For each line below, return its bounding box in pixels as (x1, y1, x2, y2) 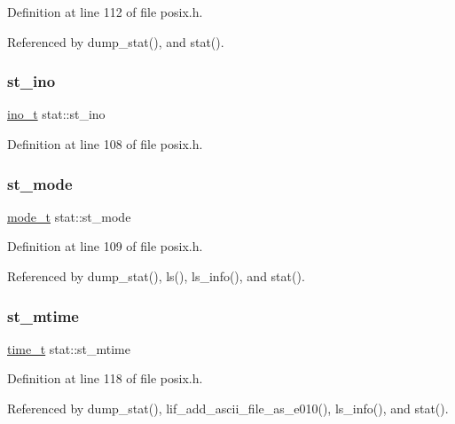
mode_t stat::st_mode (7, 207, 131, 225)
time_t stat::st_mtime (7, 339, 130, 357)
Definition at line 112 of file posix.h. (7, 3, 203, 20)
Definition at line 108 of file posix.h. (7, 135, 203, 153)
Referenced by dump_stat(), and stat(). (7, 32, 224, 51)
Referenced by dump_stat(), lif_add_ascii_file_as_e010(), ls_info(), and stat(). (7, 399, 449, 417)
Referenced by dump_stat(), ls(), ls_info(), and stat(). (7, 267, 305, 285)
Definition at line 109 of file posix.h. (7, 237, 203, 255)
